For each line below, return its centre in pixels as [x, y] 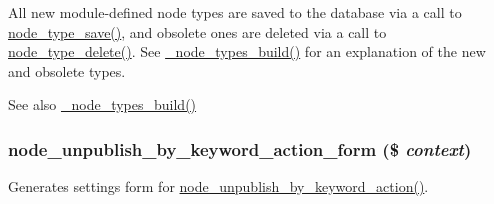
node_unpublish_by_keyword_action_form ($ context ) [240, 148]
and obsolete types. [67, 70]
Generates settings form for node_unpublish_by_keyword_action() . [218, 186]
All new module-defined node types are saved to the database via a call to [235, 12]
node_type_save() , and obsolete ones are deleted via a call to [197, 31]
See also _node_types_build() [102, 104]
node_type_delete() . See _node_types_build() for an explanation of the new [247, 51]
